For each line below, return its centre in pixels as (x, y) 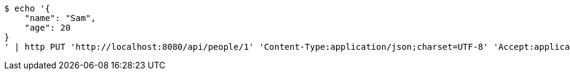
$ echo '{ (27, 8)
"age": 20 (47, 28)
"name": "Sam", (60, 18)
